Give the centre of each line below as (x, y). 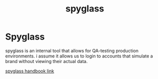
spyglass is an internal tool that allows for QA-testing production (72, 50)
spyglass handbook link (30, 71)
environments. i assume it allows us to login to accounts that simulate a (79, 56)
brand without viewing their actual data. (46, 61)
